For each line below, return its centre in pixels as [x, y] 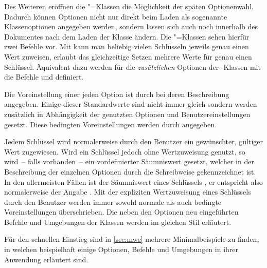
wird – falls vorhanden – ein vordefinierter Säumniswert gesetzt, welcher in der [129, 161]
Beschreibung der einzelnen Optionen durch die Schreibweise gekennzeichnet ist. [130, 171]
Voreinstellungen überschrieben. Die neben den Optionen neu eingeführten [121, 212]
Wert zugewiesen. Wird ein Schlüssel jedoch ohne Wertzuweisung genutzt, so [125, 151]
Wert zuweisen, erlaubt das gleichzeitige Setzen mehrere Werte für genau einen [128, 56]
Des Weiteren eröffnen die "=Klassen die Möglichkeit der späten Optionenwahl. [129, 6]
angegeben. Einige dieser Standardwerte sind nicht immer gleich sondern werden [131, 104]
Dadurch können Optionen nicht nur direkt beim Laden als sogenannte [116, 16]
